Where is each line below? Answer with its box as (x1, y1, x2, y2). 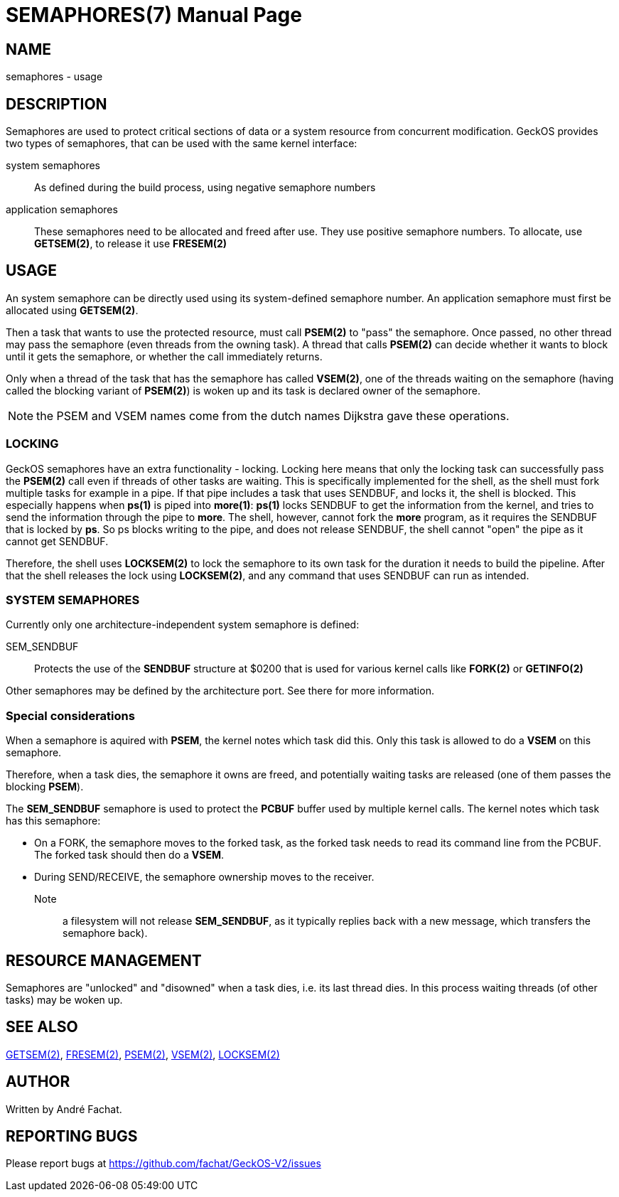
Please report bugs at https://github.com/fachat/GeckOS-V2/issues (6, 1157, 321, 1170)
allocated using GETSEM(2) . (6, 304, 139, 316)
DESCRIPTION (6, 95, 107, 113)
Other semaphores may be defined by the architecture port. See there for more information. (6, 685, 434, 697)
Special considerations (6, 708, 135, 723)
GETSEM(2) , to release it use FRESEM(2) (34, 237, 227, 250)
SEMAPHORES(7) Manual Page (6, 3, 302, 27)
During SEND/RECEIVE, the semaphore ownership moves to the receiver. (34, 871, 375, 884)
